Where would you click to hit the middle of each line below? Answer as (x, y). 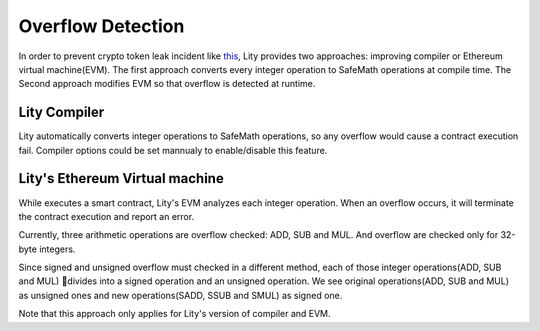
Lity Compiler (61, 112)
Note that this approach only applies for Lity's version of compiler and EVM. (174, 314)
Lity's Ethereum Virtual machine (121, 178)
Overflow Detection (101, 26)
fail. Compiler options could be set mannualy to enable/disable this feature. (173, 150)
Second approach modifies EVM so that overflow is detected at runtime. (167, 84)
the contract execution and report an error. (106, 216)
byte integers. (47, 249)
